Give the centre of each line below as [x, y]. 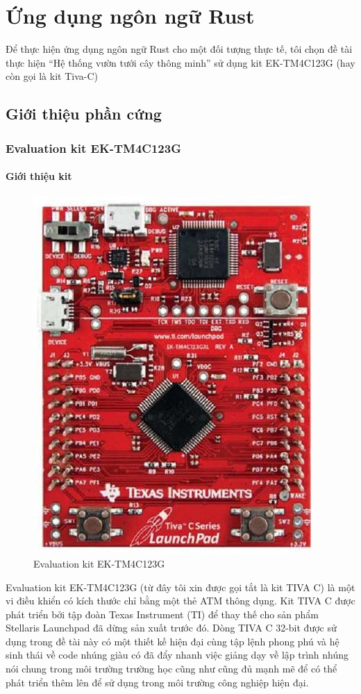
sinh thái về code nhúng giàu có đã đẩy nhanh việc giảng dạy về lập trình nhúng [177, 655]
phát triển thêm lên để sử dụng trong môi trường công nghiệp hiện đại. [157, 682]
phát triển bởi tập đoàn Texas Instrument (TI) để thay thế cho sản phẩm [162, 614]
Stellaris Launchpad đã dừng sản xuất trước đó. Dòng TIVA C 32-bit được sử [171, 628]
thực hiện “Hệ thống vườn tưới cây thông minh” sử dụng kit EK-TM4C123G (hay [180, 62]
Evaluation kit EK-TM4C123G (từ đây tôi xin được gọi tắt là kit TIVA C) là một [180, 587]
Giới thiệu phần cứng [84, 114]
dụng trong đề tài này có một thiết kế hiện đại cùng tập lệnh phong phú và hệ [173, 641]
